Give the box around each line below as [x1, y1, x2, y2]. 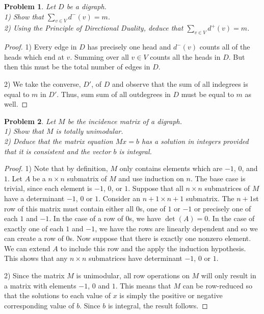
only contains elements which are [119, 163, 223, 174]
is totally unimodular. [56, 126, 123, 136]
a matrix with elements [4, 280, 76, 291]
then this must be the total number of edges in [4, 61, 150, 72]
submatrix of [67, 173, 107, 183]
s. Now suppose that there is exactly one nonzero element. [69, 233, 251, 244]
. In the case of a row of [49, 213, 123, 224]
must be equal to [181, 88, 234, 99]
